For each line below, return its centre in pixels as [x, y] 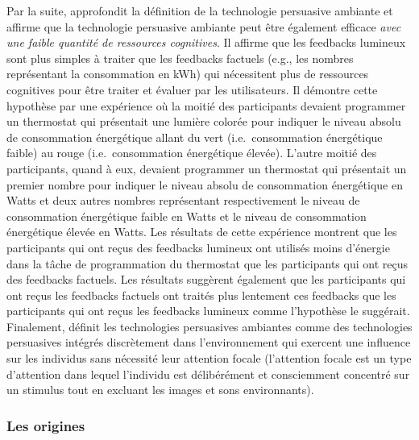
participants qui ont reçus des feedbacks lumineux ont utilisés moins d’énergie [198, 247]
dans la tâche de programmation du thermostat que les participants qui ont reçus [207, 263]
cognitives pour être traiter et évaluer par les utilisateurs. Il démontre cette [192, 89]
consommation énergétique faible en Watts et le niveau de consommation [187, 216]
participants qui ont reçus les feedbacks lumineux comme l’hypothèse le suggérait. [208, 311]
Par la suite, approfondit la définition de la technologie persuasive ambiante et [200, 10]
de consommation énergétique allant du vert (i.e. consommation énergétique [195, 137]
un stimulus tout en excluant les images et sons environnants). [160, 390]
